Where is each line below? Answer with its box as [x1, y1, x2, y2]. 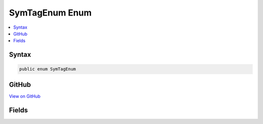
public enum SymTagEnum [19, 66, 76, 72]
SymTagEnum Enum [9, 7, 92, 18]
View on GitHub [9, 93, 41, 99]
